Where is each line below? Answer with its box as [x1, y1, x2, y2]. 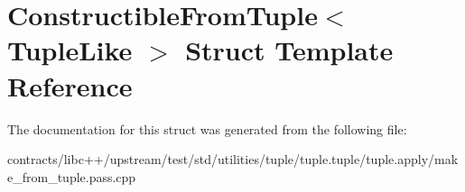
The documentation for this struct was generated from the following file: [7, 119, 407, 138]
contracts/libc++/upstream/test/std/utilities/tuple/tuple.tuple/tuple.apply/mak [7, 150, 459, 169]
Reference [7, 67, 133, 104]
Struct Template [185, 32, 394, 69]
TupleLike [7, 32, 133, 69]
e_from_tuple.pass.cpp [7, 167, 136, 186]
